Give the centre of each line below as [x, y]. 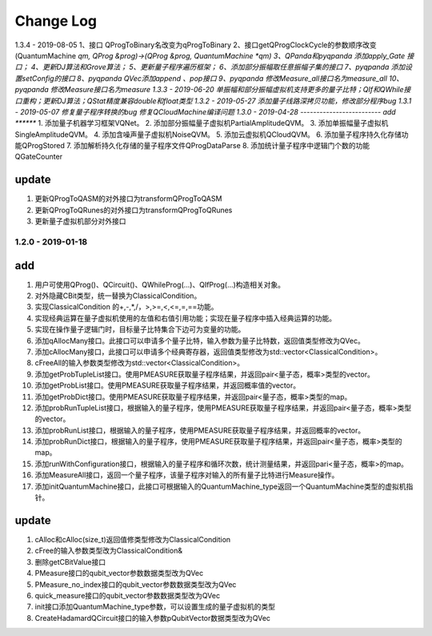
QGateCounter [39, 157]
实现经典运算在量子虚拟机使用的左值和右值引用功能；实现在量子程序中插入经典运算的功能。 [185, 318]
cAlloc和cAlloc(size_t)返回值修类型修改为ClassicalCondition [133, 539]
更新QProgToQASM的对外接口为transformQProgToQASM [128, 199]
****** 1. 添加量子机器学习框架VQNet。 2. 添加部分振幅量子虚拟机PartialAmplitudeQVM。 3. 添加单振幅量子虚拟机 [202, 123]
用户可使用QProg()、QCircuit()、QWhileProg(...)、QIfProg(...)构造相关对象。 [160, 284]
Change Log [56, 21]
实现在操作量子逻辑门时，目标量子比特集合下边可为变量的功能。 [140, 329]
